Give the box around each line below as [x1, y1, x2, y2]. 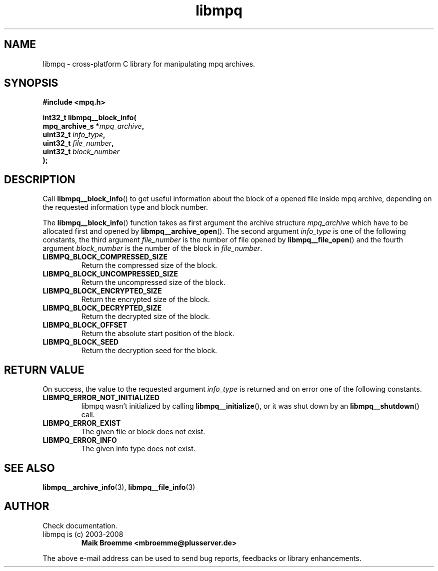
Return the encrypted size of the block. [81, 295, 210, 304]
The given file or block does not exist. [81, 427, 205, 436]
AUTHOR [4, 500, 49, 513]
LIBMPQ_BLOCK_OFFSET [42, 321, 127, 330]
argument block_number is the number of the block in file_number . [42, 244, 262, 253]
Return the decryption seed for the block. [81, 346, 217, 355]
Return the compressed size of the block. [81, 261, 217, 270]
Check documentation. [42, 521, 117, 530]
